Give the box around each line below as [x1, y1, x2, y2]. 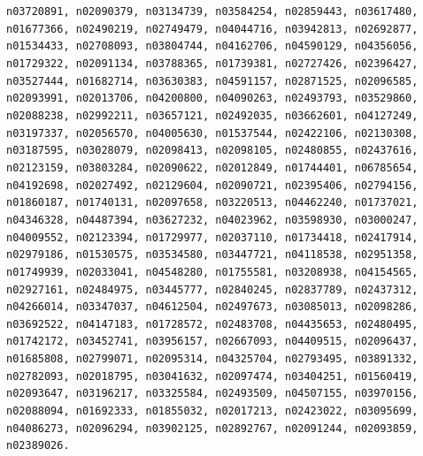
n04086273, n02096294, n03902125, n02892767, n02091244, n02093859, [6, 422, 419, 435]
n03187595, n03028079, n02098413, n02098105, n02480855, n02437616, [6, 144, 419, 157]
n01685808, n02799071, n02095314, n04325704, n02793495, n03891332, [6, 353, 419, 366]
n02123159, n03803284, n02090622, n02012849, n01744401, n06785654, [6, 161, 419, 174]
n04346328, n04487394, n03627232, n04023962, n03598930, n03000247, [6, 213, 419, 226]
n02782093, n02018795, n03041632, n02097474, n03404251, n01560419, [6, 369, 419, 383]
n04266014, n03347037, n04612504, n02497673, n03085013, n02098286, [6, 300, 419, 314]
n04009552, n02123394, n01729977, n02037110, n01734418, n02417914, [6, 231, 419, 244]
